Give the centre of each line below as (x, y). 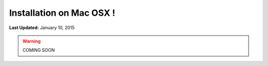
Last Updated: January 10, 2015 (42, 28)
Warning (32, 41)
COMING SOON (39, 50)
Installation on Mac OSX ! (62, 13)
